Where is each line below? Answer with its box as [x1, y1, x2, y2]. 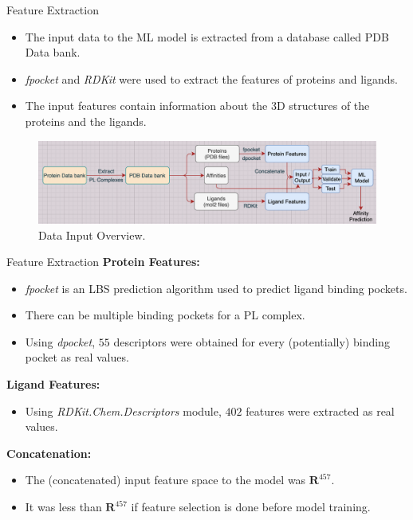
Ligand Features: [6, 376, 100, 393]
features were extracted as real [246, 402, 395, 419]
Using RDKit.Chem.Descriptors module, [25, 402, 222, 419]
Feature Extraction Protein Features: [6, 253, 200, 270]
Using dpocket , [25, 333, 96, 350]
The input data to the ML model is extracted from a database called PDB [25, 28, 389, 45]
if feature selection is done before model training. [131, 498, 371, 515]
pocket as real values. [25, 349, 129, 366]
